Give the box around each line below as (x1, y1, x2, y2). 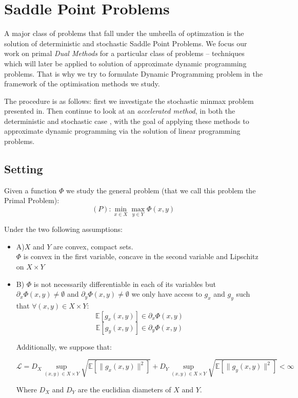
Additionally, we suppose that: (16, 341, 112, 352)
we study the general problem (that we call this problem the (66, 185, 256, 195)
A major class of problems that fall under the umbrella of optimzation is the (4, 28, 244, 39)
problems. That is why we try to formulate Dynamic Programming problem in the (4, 68, 263, 79)
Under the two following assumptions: (4, 224, 123, 234)
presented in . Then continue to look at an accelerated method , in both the (4, 105, 235, 116)
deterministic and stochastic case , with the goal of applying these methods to (4, 115, 249, 126)
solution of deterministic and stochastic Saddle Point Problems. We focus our (4, 38, 247, 48)
